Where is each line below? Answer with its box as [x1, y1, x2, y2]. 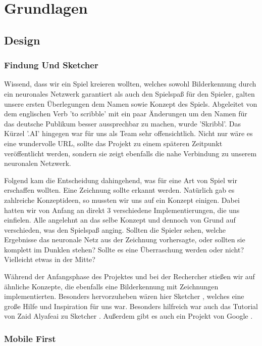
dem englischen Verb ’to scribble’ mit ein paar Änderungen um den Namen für [4, 108, 247, 119]
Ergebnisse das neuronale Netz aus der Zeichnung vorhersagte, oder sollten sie [4, 234, 245, 245]
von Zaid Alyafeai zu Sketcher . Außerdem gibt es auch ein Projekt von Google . [4, 311, 253, 321]
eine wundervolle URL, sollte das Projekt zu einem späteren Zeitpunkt [4, 138, 223, 148]
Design [4, 32, 40, 48]
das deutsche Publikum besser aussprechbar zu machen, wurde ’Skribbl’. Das [4, 118, 241, 128]
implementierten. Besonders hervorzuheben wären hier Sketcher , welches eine [4, 291, 244, 301]
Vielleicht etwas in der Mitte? [4, 254, 95, 265]
